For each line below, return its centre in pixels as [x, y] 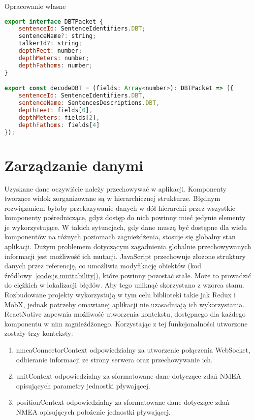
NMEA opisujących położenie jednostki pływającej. [93, 411]
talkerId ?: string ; [50, 44]
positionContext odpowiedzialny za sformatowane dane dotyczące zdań [123, 402]
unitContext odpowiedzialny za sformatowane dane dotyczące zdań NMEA [129, 376]
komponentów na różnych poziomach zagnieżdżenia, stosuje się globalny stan [120, 237]
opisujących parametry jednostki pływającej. [83, 385]
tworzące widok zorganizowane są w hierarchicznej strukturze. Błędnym [112, 198]
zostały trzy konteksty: [39, 333]
